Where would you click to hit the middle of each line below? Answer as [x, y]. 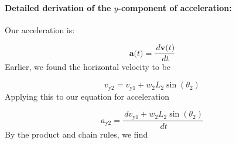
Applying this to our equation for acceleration [87, 96]
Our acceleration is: [40, 29]
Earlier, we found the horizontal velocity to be [88, 67]
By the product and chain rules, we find [76, 134]
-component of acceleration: [175, 7]
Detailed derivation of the [58, 7]
